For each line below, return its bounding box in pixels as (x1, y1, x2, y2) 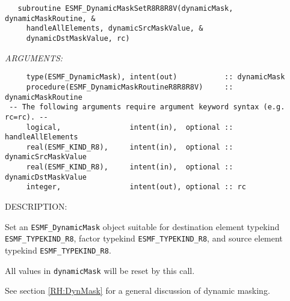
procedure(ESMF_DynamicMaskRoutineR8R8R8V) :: (26, 82, 233, 91)
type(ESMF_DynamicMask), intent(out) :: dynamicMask (26, 73, 285, 82)
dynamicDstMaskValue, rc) (26, 34, 130, 43)
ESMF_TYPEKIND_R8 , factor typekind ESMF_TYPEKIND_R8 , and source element (5, 232, 283, 245)
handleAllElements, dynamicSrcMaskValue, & (26, 24, 203, 33)
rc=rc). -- (5, 112, 48, 121)
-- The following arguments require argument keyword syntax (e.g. (9, 103, 285, 112)
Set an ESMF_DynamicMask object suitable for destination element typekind (5, 220, 280, 233)
